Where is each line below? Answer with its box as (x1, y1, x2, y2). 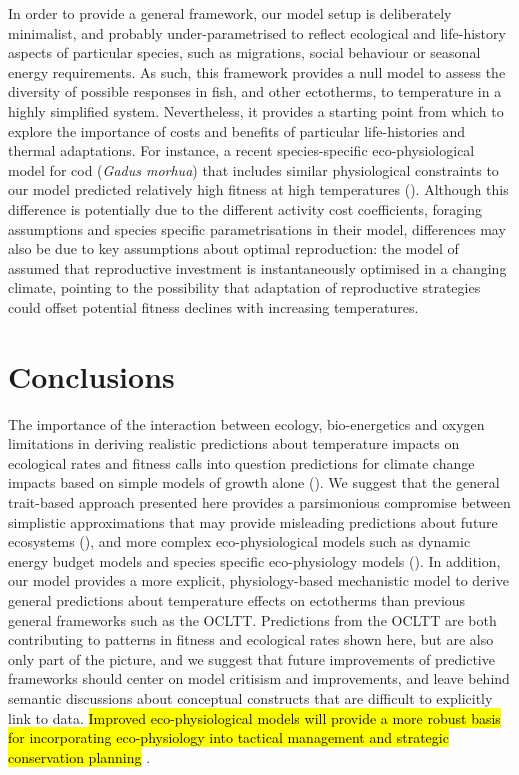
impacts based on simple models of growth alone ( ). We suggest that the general (8, 472, 500, 493)
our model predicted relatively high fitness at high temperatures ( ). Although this (8, 179, 509, 200)
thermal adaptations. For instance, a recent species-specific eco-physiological (8, 140, 475, 161)
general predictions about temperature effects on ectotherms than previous (8, 589, 466, 610)
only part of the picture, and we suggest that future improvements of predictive (8, 648, 495, 669)
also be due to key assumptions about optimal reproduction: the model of (8, 238, 459, 259)
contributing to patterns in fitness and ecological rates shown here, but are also (8, 629, 494, 650)
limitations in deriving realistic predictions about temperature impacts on (8, 433, 460, 454)
